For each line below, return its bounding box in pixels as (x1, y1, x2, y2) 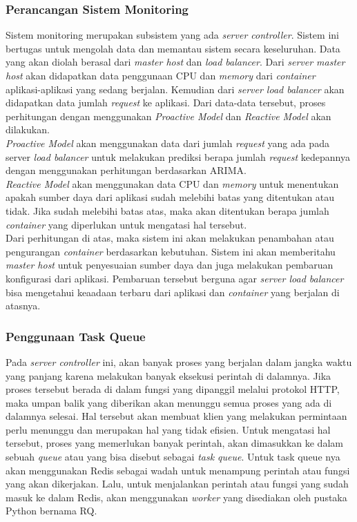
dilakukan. (6, 122, 50, 137)
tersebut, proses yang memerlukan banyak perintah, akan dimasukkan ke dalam (6, 436, 343, 450)
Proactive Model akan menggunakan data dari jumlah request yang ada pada (6, 135, 329, 150)
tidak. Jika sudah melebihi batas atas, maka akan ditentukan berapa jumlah (6, 203, 329, 217)
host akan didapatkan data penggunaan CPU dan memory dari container (6, 68, 316, 82)
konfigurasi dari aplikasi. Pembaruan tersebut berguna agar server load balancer (6, 271, 344, 285)
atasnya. (6, 298, 41, 313)
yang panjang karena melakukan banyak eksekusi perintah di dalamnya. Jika (6, 368, 331, 383)
